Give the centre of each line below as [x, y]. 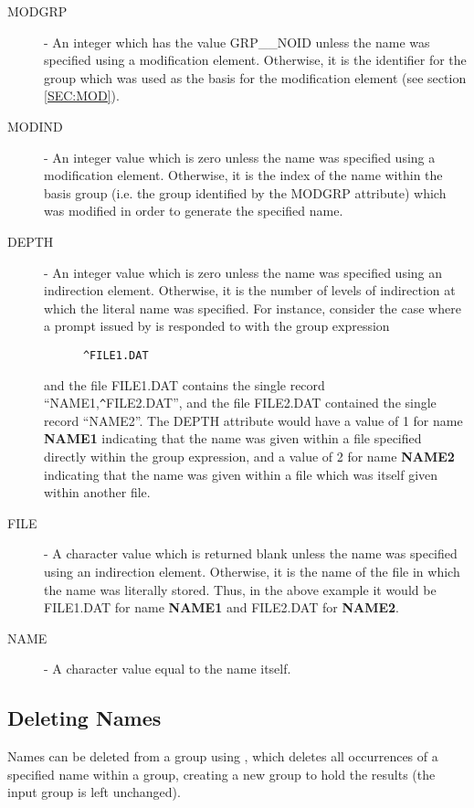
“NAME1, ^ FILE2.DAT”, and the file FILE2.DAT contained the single [240, 403]
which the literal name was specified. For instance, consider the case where [253, 308]
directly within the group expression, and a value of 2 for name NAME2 [249, 456]
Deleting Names [84, 718]
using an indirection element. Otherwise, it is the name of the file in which [252, 571]
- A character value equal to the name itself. [168, 669]
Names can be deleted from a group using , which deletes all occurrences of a [223, 756]
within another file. [97, 492]
